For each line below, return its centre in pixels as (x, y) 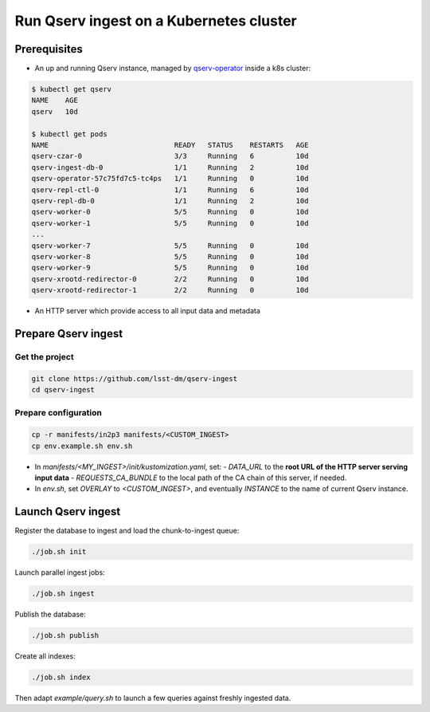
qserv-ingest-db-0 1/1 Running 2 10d (170, 167)
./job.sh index (61, 677)
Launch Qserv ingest (68, 511)
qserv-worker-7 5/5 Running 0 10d (170, 246)
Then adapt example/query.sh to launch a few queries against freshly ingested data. (153, 698)
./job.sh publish (65, 635)
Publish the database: (51, 615)
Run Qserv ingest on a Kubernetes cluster (156, 21)
